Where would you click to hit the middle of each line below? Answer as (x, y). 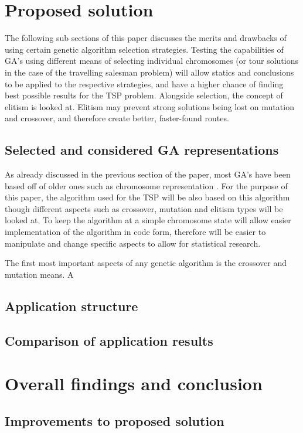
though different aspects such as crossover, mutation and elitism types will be (144, 208)
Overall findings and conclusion (134, 383)
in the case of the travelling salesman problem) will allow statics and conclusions (149, 72)
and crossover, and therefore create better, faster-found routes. (117, 118)
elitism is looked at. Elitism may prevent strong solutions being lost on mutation (149, 106)
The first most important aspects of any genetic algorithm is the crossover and (146, 263)
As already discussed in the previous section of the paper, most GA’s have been (148, 174)
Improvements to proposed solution (115, 420)
